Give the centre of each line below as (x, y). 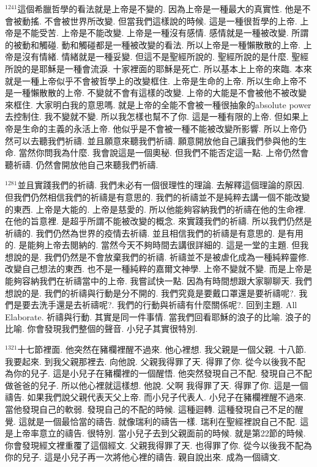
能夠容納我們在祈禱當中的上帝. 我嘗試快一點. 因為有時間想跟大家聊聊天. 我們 (158, 281)
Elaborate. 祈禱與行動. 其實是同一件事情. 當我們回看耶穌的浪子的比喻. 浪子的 (158, 316)
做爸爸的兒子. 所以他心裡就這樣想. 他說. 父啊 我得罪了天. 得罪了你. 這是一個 (157, 385)
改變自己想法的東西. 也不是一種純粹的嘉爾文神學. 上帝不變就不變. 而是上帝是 (158, 269)
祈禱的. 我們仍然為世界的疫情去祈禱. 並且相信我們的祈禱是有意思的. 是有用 (154, 233)
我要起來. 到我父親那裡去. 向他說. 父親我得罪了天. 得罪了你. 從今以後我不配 (155, 361)
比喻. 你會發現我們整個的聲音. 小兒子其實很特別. (101, 329)
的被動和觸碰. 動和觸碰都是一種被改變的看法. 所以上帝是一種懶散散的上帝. (153, 44)
